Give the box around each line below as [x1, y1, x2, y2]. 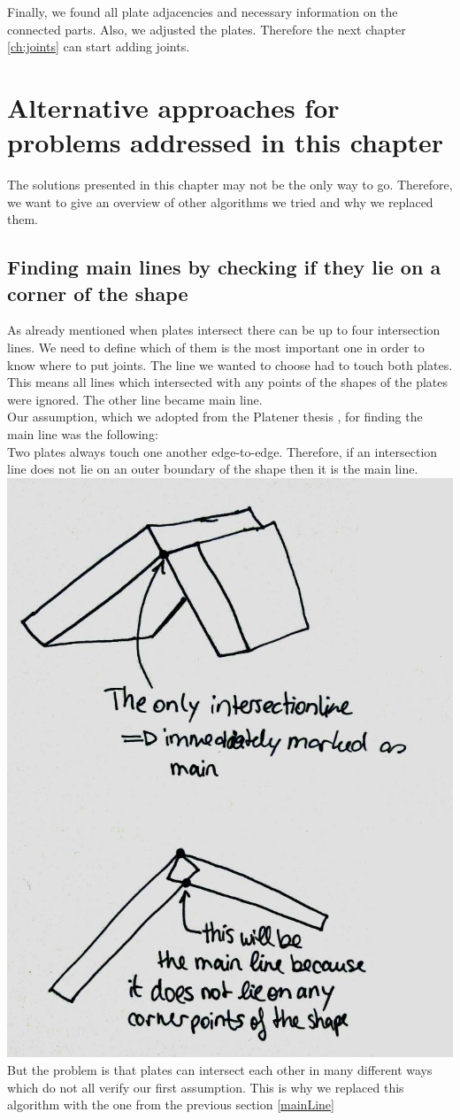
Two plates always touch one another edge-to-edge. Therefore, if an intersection [7, 442, 438, 460]
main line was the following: [7, 425, 158, 444]
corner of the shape [7, 279, 188, 306]
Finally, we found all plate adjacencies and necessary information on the [7, 3, 398, 20]
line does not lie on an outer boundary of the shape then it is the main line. [7, 460, 418, 478]
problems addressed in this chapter [7, 124, 444, 160]
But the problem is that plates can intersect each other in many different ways [7, 1061, 433, 1079]
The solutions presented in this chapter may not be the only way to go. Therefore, [7, 175, 453, 194]
